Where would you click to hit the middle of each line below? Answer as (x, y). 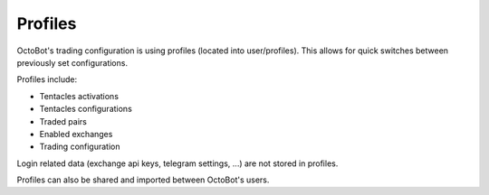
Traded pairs (63, 121)
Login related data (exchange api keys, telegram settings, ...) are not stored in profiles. (177, 163)
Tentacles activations (79, 96)
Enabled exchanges (76, 134)
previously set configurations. (72, 62)
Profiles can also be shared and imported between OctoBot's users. (143, 180)
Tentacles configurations (86, 109)
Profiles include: (47, 79)
